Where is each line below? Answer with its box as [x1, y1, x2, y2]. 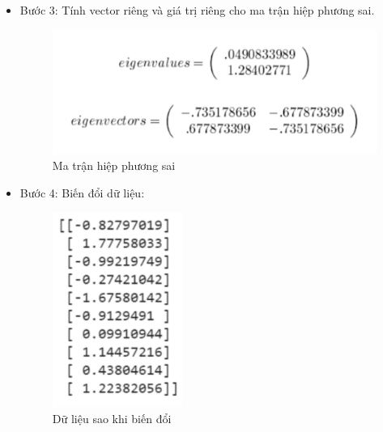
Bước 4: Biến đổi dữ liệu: [19, 184, 145, 201]
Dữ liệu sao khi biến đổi [52, 409, 172, 426]
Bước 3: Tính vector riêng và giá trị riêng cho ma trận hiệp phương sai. [19, 2, 375, 18]
